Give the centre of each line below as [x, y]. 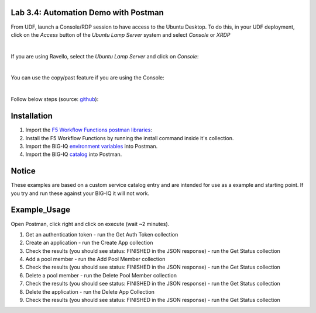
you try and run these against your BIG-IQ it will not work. [80, 193]
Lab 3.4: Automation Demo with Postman [87, 13]
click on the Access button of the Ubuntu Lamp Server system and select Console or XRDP [121, 34]
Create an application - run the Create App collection [89, 243]
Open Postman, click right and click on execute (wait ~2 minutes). [90, 224]
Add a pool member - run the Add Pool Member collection [95, 259]
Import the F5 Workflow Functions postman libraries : [89, 130]
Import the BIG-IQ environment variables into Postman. [92, 146]
